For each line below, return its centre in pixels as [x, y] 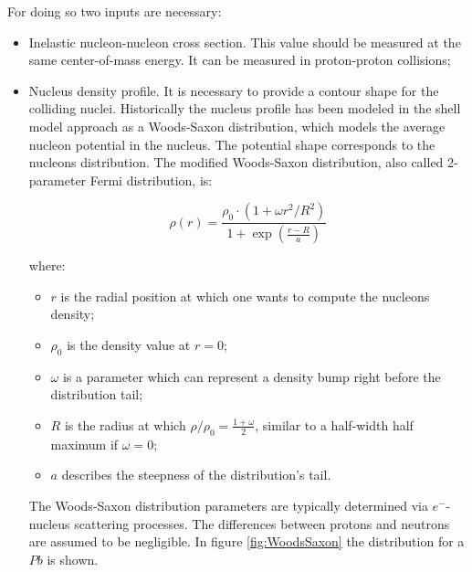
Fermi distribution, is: [151, 180]
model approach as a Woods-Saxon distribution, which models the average [237, 126]
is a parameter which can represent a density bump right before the [252, 376]
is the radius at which [125, 424]
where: [47, 265]
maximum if [84, 444]
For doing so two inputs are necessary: [115, 11]
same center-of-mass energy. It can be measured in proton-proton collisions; [240, 60]
